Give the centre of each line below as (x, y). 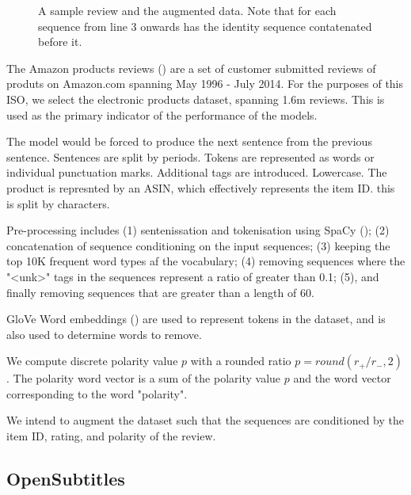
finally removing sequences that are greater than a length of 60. (160, 292)
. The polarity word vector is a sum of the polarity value (144, 378)
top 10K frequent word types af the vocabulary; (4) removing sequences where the (206, 261)
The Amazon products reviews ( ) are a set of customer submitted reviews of (191, 68)
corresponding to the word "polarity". (97, 393)
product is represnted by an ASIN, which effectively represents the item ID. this (201, 187)
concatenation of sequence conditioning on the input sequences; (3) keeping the (198, 245)
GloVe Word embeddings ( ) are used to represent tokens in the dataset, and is (196, 319)
